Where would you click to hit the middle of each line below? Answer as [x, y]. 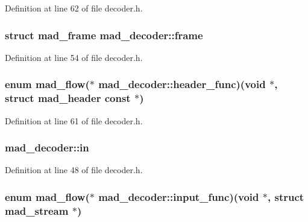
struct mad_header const [68, 98]
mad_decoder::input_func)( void [179, 196]
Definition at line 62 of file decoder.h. [74, 8]
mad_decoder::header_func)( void [182, 84]
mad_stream [37, 210]
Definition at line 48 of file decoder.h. [74, 170]
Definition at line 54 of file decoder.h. [74, 57]
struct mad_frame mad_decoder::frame [104, 35]
